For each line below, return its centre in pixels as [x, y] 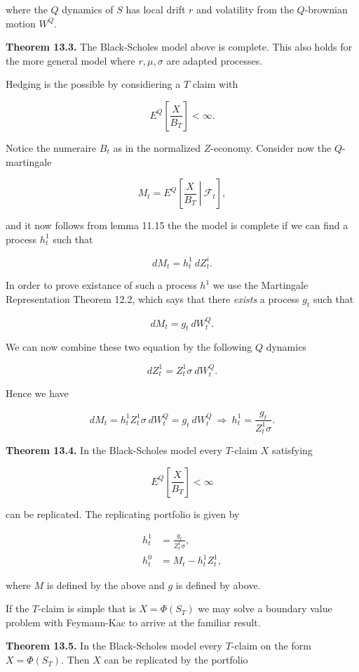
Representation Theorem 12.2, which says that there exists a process [153, 298]
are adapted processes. [215, 60]
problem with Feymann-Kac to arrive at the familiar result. [133, 622]
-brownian [326, 9]
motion [21, 23]
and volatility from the [245, 9]
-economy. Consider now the [271, 147]
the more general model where [70, 60]
